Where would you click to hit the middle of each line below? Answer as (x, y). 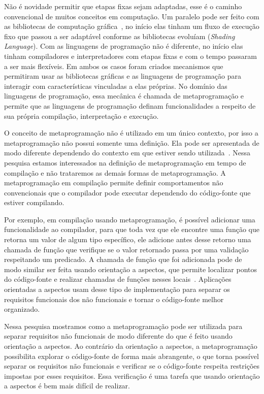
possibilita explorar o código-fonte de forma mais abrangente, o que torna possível (131, 356)
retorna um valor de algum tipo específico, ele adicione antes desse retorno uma (128, 239)
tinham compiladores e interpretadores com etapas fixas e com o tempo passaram (130, 56)
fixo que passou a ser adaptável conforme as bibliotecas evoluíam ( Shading (120, 36)
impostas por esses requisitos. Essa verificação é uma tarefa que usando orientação (132, 375)
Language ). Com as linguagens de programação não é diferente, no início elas (124, 46)
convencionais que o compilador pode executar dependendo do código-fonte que (127, 192)
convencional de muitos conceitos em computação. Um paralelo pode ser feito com (132, 16)
